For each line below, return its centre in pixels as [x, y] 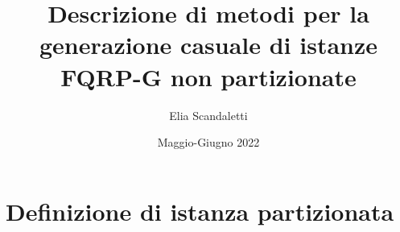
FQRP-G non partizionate [208, 76]
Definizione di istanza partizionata [200, 211]
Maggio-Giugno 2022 [208, 142]
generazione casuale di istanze [208, 45]
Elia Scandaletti [208, 115]
